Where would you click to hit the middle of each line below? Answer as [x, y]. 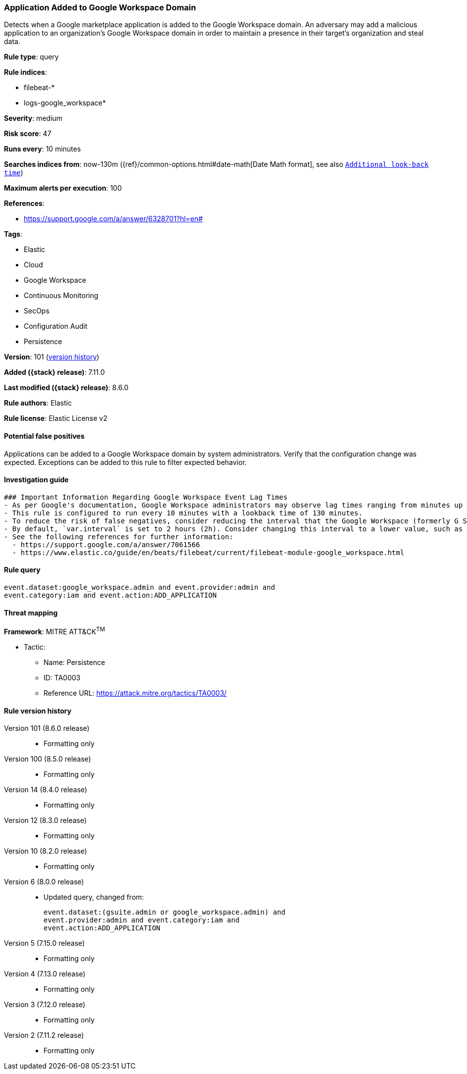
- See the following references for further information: [119, 537]
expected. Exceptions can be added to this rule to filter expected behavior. [125, 462]
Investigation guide [36, 480]
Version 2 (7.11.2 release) [44, 1035]
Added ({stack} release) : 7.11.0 [54, 372]
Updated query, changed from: [94, 897]
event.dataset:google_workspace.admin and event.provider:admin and [140, 588]
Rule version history [38, 711]
